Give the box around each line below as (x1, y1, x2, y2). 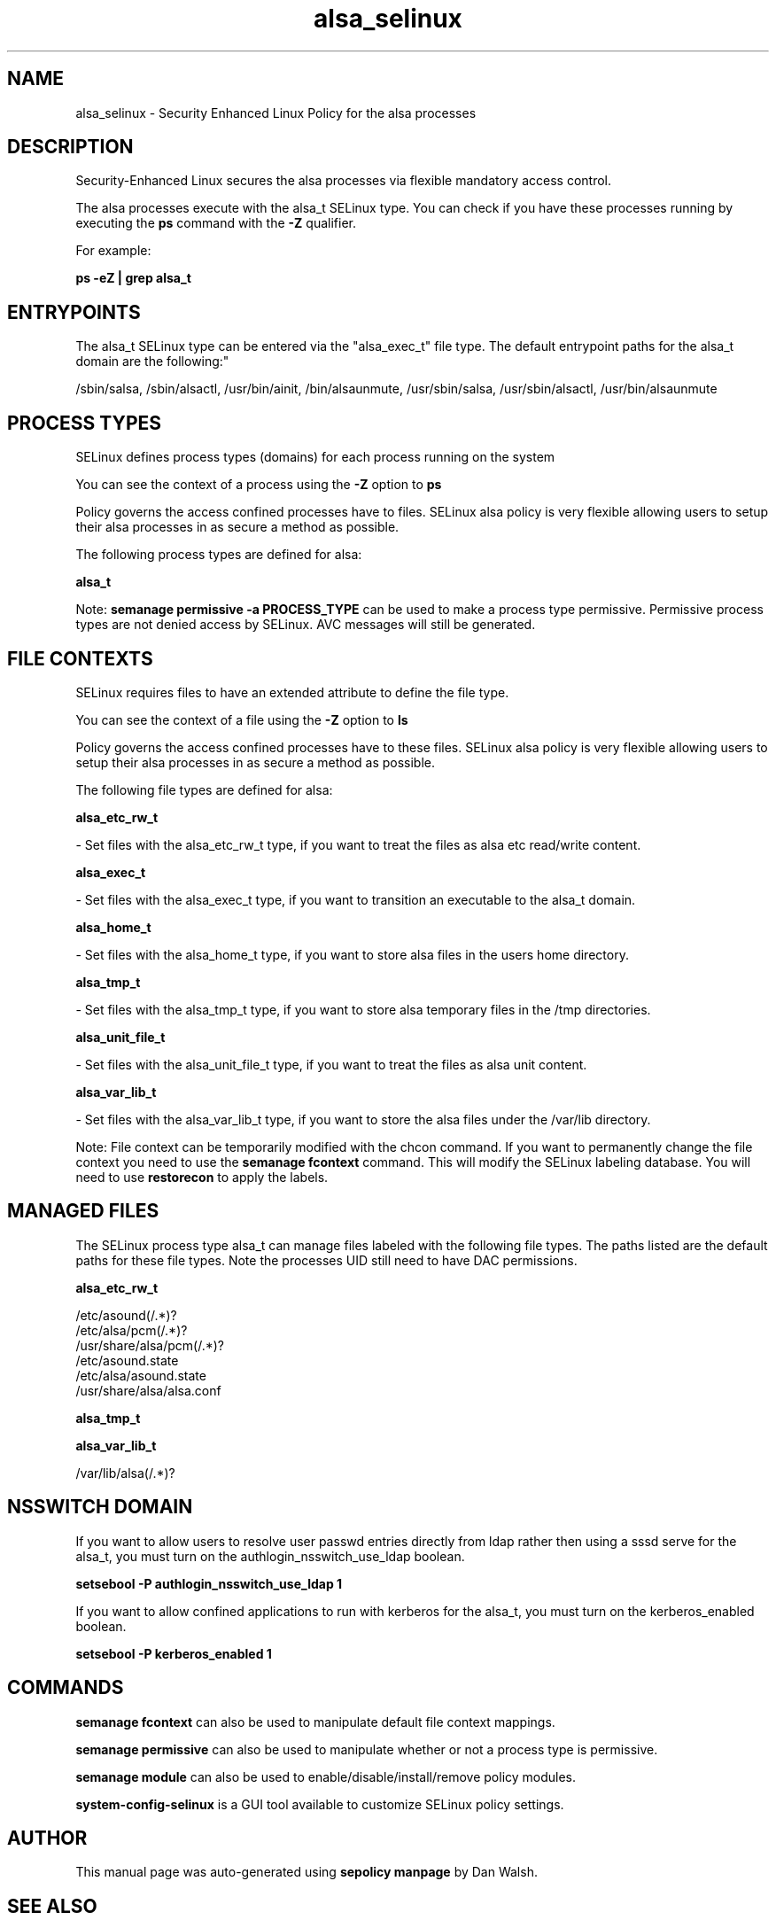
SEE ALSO (7, 1894, 97, 1917)
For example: (75, 243, 151, 259)
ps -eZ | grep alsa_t (75, 270, 191, 286)
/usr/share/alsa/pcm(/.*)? (75, 1337, 225, 1353)
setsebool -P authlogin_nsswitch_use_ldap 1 (75, 1575, 343, 1591)
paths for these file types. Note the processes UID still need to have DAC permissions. (75, 1252, 578, 1268)
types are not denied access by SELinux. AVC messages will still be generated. (75, 617, 536, 633)
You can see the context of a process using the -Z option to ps (75, 477, 442, 493)
